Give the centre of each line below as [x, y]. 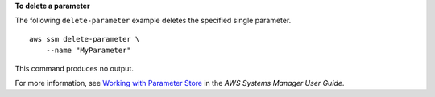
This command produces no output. [75, 68]
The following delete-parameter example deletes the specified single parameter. [153, 21]
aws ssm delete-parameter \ [85, 39]
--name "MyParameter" [89, 51]
